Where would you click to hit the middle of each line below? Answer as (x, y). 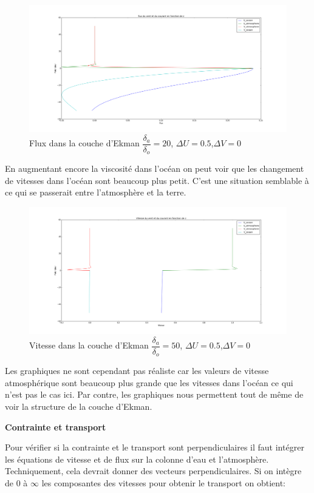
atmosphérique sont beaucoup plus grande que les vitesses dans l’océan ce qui (149, 382)
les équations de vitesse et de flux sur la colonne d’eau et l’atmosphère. (137, 459)
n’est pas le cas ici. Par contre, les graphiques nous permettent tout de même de (154, 394)
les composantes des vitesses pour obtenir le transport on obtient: (163, 482)
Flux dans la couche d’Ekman (84, 143)
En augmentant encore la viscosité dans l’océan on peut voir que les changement (155, 168)
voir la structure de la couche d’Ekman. (79, 406)
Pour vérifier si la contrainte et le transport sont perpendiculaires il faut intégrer (155, 447)
